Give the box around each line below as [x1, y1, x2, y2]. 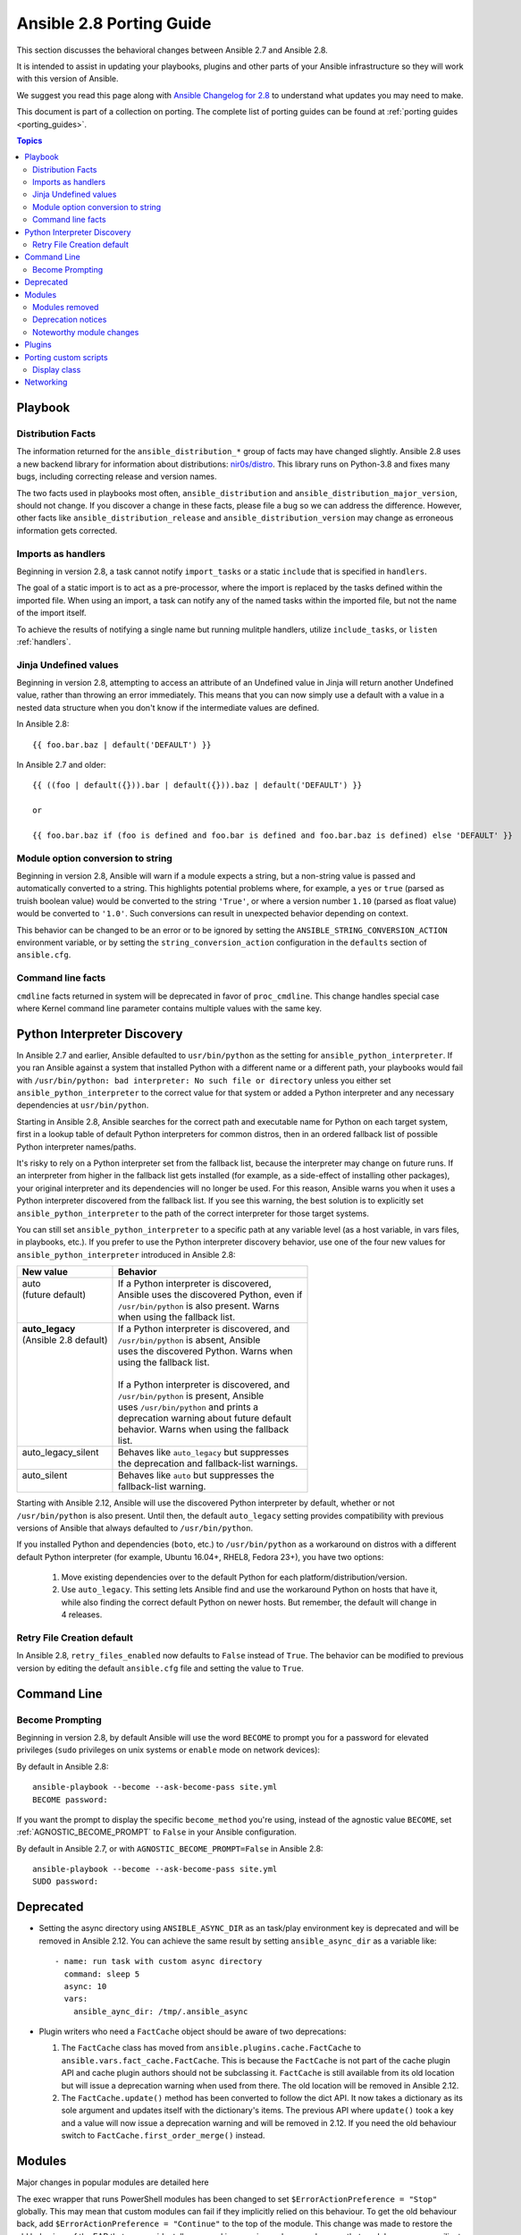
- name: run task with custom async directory [55, 1956, 263, 1967]
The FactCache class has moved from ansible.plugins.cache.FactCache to [61, 2043, 362, 2054]
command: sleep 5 [63, 1969, 140, 1979]
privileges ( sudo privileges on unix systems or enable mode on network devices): [16, 1744, 321, 1756]
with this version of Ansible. [16, 73, 120, 84]
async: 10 [63, 1981, 107, 1991]
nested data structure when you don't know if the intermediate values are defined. [16, 702, 320, 713]
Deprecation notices [32, 314, 107, 325]
